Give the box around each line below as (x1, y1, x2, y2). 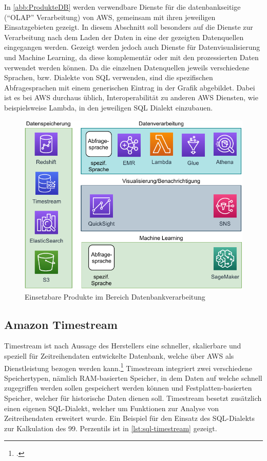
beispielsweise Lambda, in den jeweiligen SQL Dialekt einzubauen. (4, 102, 213, 113)
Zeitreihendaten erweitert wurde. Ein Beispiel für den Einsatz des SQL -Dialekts (4, 413, 255, 423)
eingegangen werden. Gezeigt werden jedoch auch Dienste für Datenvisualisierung (4, 42, 260, 52)
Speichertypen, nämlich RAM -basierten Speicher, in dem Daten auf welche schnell (4, 372, 262, 383)
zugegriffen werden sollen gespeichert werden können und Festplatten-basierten (4, 382, 252, 393)
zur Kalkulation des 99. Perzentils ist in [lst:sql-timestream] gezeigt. (4, 422, 217, 433)
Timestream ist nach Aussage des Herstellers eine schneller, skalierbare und (4, 340, 241, 351)
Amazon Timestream (4, 316, 118, 332)
